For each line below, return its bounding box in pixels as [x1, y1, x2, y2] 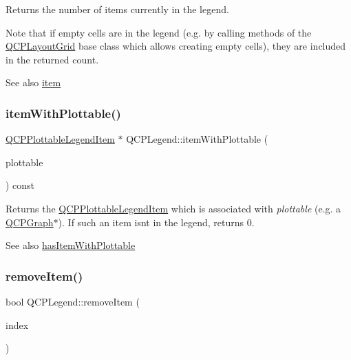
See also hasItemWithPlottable [6, 238, 136, 252]
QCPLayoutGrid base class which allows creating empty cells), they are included [6, 39, 346, 53]
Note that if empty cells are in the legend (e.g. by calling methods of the [6, 25, 312, 39]
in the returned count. [6, 52, 99, 66]
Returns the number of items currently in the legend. [6, 2, 229, 16]
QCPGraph [6, 214, 54, 229]
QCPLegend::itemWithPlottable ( [126, 132, 268, 146]
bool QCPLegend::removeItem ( [6, 294, 140, 308]
